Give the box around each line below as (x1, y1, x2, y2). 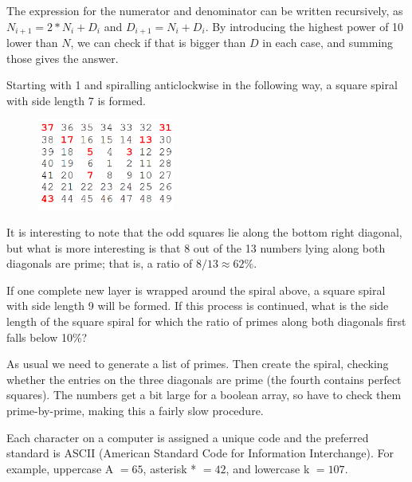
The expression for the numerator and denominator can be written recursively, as (6, 2, 403, 18)
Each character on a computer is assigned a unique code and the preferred (6, 429, 369, 445)
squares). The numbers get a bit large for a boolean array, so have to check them (6, 386, 402, 403)
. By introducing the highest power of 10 (205, 18, 404, 34)
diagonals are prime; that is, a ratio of (6, 255, 193, 272)
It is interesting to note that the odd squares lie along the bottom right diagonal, (6, 224, 402, 241)
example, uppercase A (6, 460, 114, 476)
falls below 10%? (6, 328, 88, 345)
